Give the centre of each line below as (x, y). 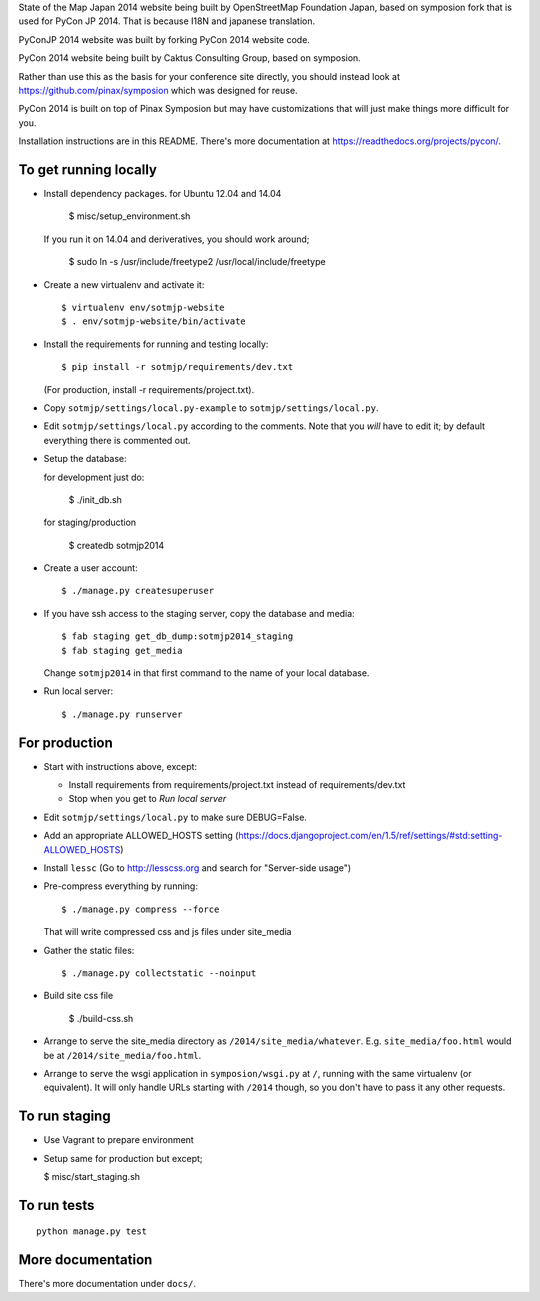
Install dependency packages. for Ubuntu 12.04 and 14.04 (162, 194)
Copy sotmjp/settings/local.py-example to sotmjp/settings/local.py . (211, 407)
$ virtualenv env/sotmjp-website (143, 307)
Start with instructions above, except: (120, 766)
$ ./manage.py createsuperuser (138, 591)
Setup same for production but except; (123, 1158)
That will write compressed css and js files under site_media (167, 932)
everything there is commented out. (117, 440)
